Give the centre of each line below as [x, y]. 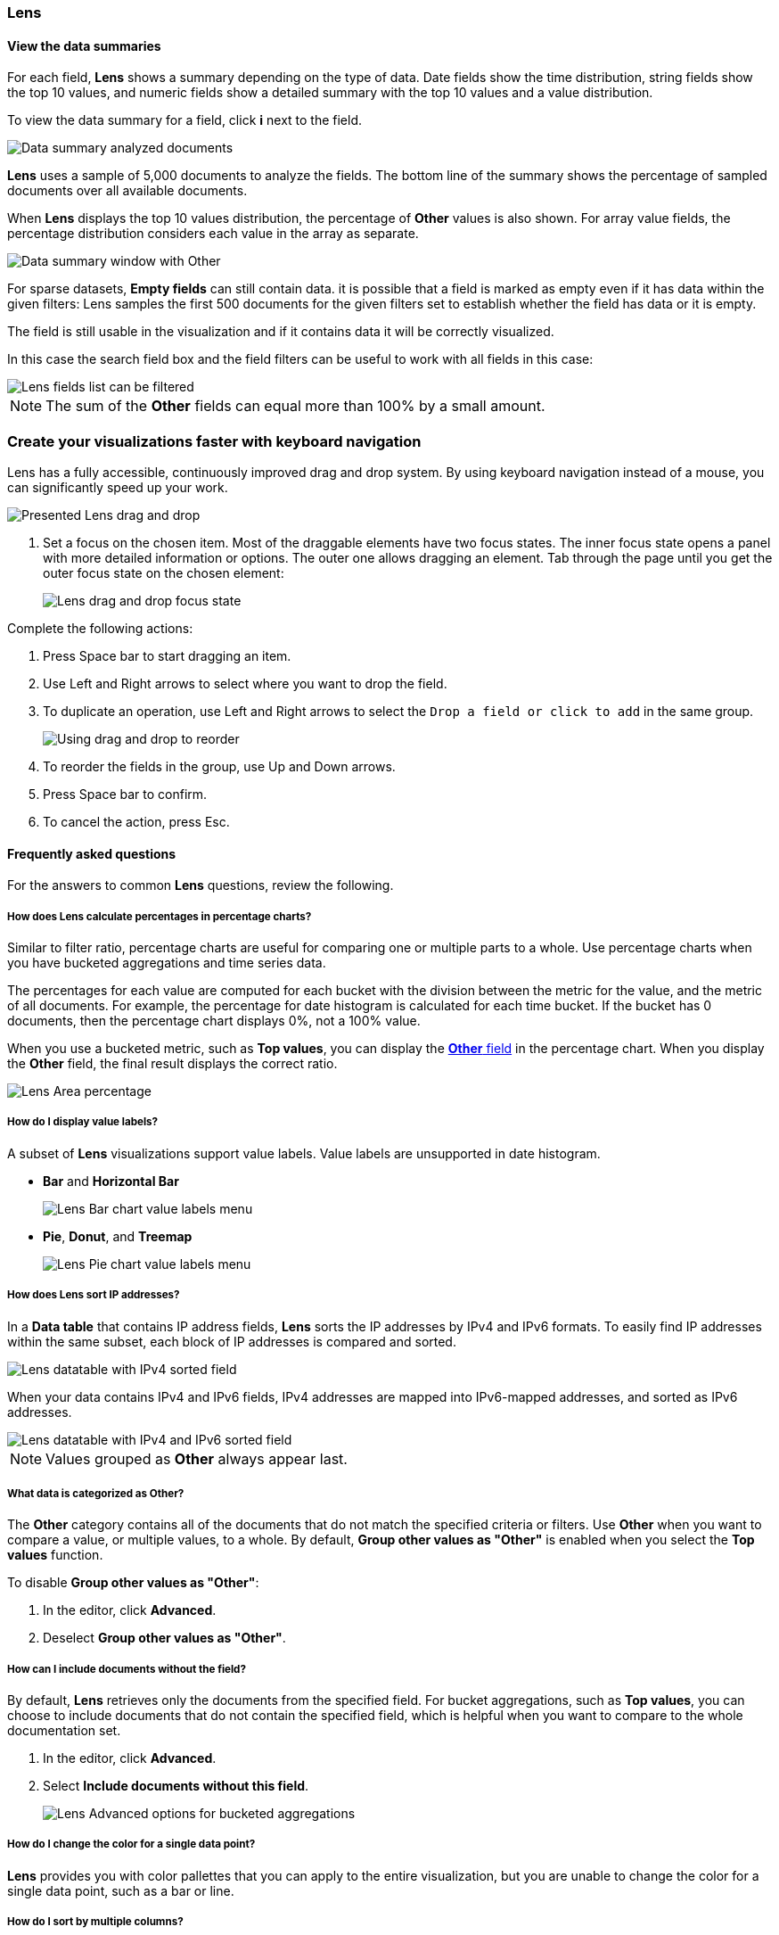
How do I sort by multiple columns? [95, 1922]
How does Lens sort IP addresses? [94, 1295]
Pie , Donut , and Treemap [118, 1236]
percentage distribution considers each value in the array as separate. [213, 234]
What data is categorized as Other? [96, 1493]
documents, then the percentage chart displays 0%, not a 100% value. [214, 1020]
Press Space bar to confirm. [125, 794]
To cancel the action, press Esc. [136, 821]
